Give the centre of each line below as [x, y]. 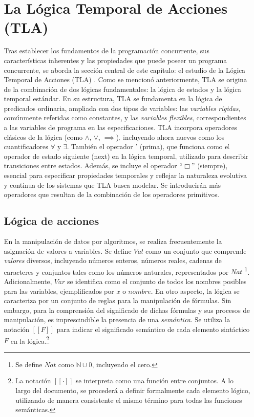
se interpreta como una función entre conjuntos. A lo [154, 381]
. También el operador [100, 146]
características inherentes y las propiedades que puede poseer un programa [116, 60]
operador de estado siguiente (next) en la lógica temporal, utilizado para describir [126, 156]
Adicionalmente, [28, 281]
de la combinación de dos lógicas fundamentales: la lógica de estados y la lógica [123, 89]
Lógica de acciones [52, 221]
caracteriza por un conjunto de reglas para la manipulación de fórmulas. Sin [118, 300]
